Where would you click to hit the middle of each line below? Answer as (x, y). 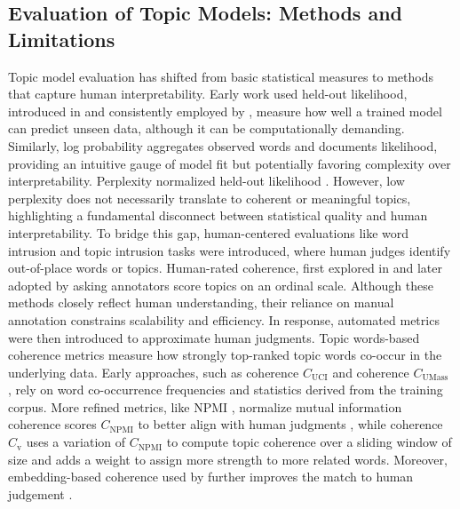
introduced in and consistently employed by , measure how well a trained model (225, 111)
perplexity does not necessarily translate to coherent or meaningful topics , (210, 198)
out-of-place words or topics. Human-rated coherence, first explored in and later (225, 268)
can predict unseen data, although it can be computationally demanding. (206, 128)
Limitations (62, 39)
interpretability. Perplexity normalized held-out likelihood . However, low (206, 181)
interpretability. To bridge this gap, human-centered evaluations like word (209, 232)
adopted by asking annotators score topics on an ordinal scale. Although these (221, 285)
